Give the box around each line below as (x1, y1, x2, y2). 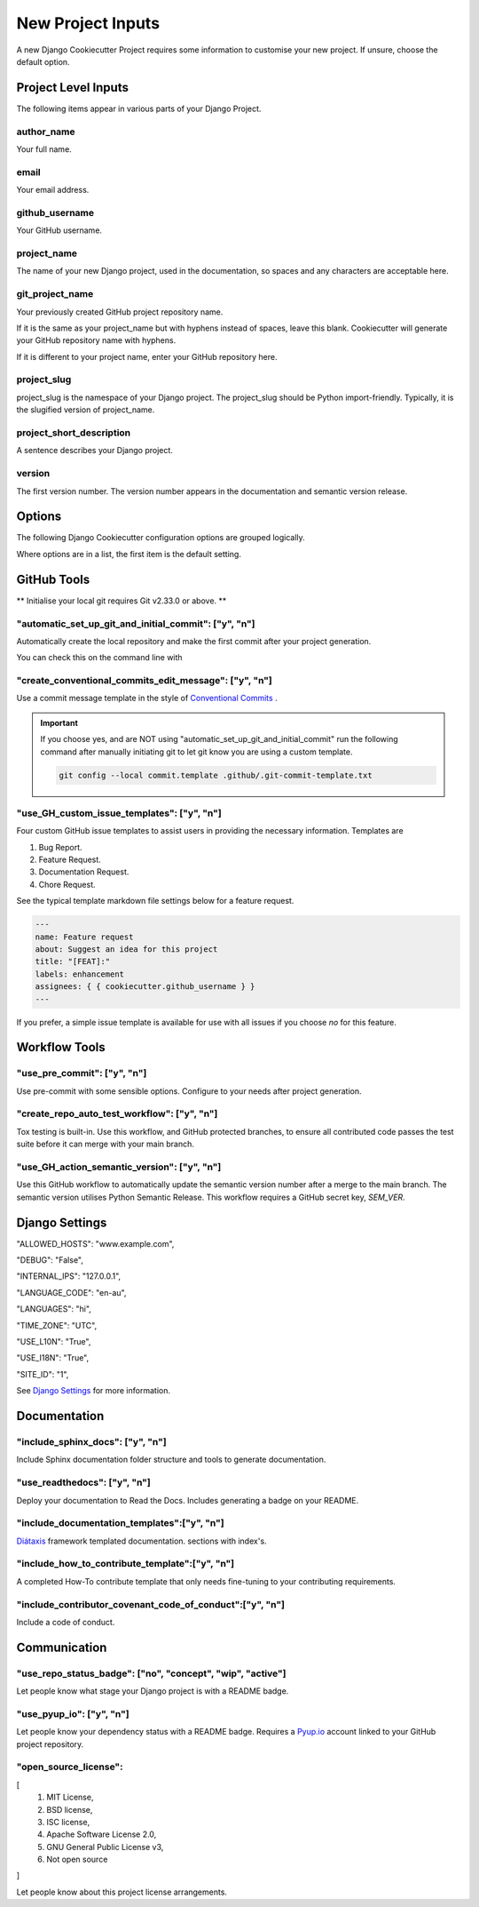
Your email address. (16, 185, 90, 195)
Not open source (46, 1854, 108, 1865)
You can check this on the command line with (16, 652, 183, 663)
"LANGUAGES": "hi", (16, 1304, 92, 1314)
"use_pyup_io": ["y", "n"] (16, 1707, 130, 1719)
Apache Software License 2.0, (46, 1829, 157, 1839)
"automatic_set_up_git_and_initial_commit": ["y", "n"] (16, 618, 255, 630)
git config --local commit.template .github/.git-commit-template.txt (59, 770, 373, 780)
